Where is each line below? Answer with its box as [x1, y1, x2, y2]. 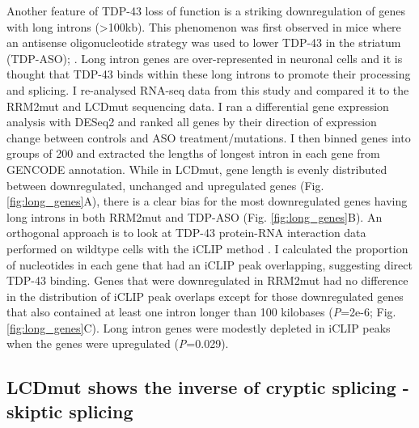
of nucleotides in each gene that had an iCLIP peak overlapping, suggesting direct [6, 256, 413, 273]
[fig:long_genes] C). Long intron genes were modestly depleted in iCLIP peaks [6, 319, 391, 336]
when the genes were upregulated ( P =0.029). [6, 335, 229, 352]
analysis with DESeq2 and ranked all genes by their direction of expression [6, 113, 377, 130]
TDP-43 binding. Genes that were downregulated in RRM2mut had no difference [6, 272, 408, 289]
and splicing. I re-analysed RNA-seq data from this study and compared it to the [6, 81, 409, 98]
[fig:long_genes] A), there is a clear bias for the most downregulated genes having [6, 193, 408, 210]
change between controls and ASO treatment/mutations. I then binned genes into [6, 129, 411, 146]
